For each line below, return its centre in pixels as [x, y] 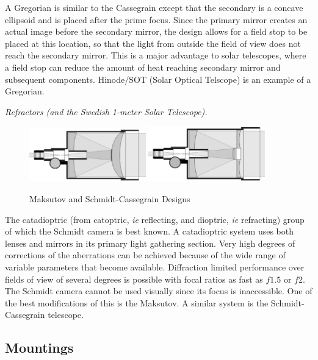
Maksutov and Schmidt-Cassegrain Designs [110, 198]
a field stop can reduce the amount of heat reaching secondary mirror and [143, 67]
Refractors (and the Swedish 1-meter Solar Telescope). [106, 111]
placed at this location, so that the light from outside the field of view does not [153, 43]
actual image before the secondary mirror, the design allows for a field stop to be [156, 31]
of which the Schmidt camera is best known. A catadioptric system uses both [150, 231]
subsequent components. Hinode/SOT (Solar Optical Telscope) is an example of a [158, 79]
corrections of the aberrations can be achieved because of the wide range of [145, 255]
